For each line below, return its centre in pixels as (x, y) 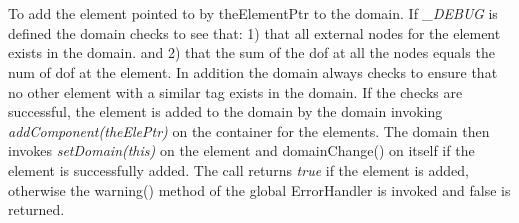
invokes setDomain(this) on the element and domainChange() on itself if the (241, 150)
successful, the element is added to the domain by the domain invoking (225, 111)
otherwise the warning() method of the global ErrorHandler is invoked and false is (259, 189)
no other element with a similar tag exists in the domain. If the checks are (235, 91)
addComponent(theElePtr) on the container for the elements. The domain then (249, 130)
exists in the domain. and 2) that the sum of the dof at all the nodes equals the (251, 52)
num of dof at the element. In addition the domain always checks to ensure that (253, 71)
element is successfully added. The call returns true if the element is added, (238, 169)
